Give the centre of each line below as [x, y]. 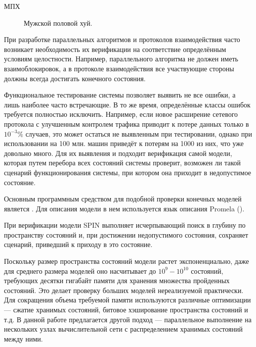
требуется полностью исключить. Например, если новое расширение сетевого [121, 114]
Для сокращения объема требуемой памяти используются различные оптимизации [128, 300]
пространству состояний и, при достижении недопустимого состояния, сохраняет [126, 234]
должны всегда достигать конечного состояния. [75, 78]
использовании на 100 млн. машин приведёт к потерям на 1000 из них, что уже [124, 143]
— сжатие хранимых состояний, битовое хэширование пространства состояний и [126, 310]
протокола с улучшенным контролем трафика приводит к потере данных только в [127, 124]
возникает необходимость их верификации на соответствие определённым [115, 49]
